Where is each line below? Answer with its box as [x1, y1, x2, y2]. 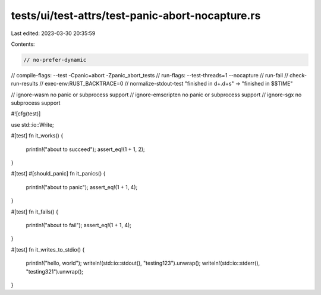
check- [289, 71, 307, 79]
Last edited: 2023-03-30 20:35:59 [11, 30, 96, 37]
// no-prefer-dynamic [23, 57, 87, 63]
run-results [11, 80, 39, 87]
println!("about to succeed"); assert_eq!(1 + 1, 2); [26, 146, 145, 153]
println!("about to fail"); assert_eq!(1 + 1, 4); [26, 221, 132, 228]
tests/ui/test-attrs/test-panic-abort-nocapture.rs [11, 9, 261, 22]
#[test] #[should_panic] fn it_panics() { [11, 170, 106, 177]
